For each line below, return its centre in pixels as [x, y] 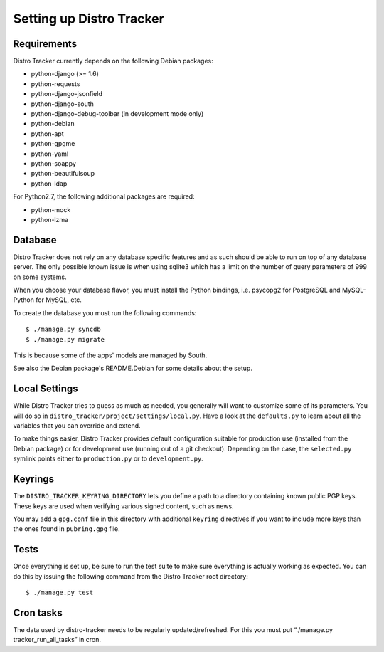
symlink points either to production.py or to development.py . [108, 458]
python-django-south [62, 104]
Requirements [45, 44]
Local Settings [46, 389]
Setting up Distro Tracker [89, 19]
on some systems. [40, 277]
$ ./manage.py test [60, 592]
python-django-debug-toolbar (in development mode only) [117, 114]
